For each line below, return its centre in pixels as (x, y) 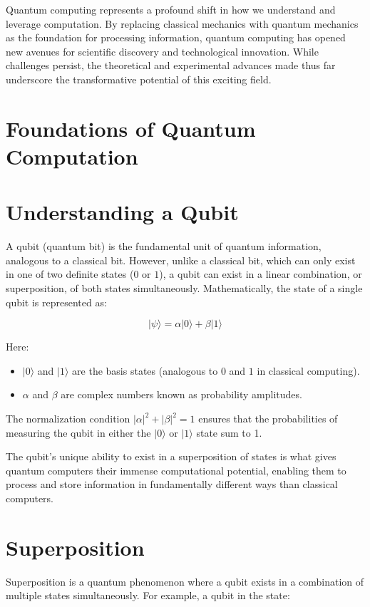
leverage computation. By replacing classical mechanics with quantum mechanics (182, 23)
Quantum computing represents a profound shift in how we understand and (171, 9)
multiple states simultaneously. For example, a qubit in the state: (148, 595)
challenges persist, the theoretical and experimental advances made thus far (171, 65)
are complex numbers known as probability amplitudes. (181, 394)
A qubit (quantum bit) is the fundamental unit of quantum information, (164, 246)
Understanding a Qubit (122, 212)
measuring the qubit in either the (78, 432)
